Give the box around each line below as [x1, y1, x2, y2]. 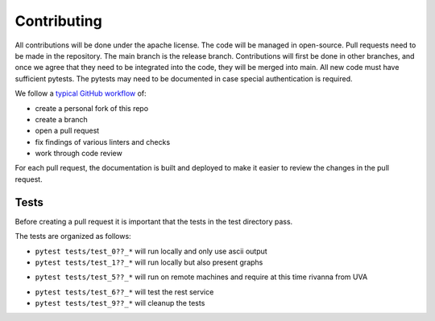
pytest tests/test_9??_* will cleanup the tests [35, 298, 205, 308]
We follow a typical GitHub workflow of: [14, 88, 147, 98]
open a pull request [35, 126, 100, 136]
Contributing [14, 12, 102, 30]
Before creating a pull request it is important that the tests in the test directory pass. [14, 216, 293, 226]
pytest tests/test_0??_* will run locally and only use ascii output [35, 246, 267, 256]
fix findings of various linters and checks [35, 137, 171, 146]
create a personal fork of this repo [35, 103, 149, 113]
